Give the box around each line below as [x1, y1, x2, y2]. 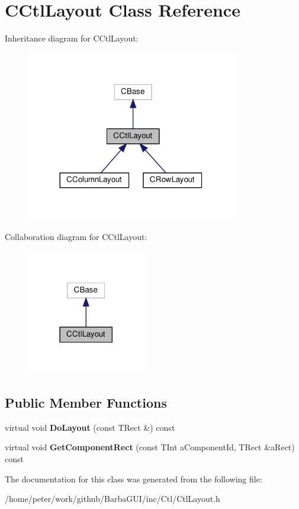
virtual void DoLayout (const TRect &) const [5, 421, 175, 433]
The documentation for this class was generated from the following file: [5, 472, 262, 485]
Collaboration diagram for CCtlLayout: [5, 231, 147, 242]
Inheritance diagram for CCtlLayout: [5, 32, 139, 44]
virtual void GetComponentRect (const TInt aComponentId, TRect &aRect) [5, 441, 295, 453]
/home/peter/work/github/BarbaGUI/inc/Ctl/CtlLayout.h [5, 492, 220, 505]
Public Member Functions [5, 393, 167, 411]
